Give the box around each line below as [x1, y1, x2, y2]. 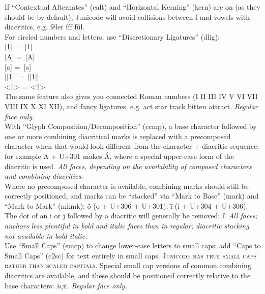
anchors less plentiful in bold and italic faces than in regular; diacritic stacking [5, 220, 249, 231]
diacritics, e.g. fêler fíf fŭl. [5, 21, 85, 32]
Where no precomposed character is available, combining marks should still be [5, 180, 249, 191]
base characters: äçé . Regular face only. [5, 280, 127, 290]
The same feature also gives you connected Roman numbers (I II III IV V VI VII [5, 91, 258, 102]
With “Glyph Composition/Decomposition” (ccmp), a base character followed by [5, 121, 257, 132]
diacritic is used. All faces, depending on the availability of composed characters [5, 160, 252, 171]
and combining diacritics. [5, 171, 83, 181]
